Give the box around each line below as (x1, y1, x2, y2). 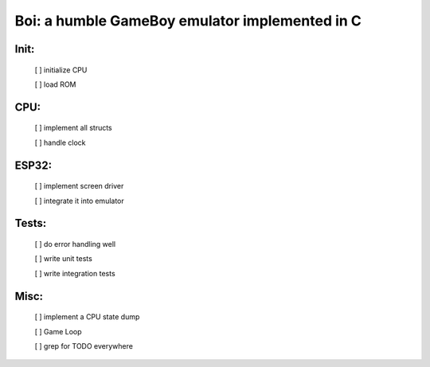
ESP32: (14, 158, 52, 172)
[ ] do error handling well (34, 239, 115, 248)
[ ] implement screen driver (34, 182, 124, 191)
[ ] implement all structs (34, 123, 113, 133)
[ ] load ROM (34, 80, 76, 89)
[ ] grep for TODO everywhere (34, 341, 133, 350)
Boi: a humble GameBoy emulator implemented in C (14, 12, 362, 29)
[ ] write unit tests (34, 254, 93, 264)
